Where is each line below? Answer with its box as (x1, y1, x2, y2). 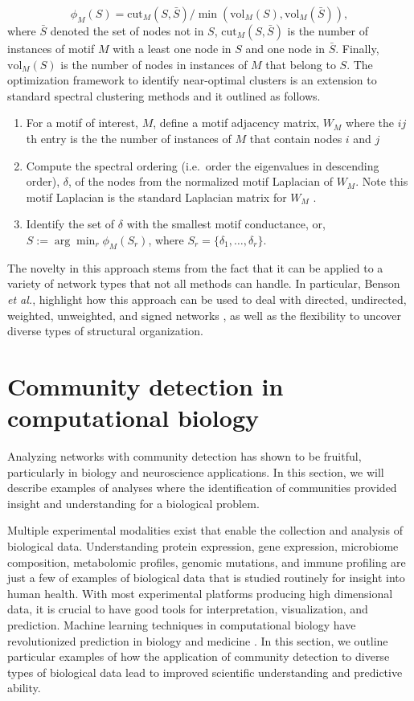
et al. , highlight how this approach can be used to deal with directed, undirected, (7, 290, 407, 307)
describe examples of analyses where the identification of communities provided (7, 479, 397, 496)
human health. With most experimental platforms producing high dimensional (7, 584, 393, 601)
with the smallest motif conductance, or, (126, 215, 326, 232)
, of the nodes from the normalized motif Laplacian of (68, 173, 333, 190)
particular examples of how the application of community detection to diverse (7, 648, 390, 665)
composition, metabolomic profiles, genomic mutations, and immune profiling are (7, 553, 406, 570)
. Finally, (335, 40, 379, 56)
